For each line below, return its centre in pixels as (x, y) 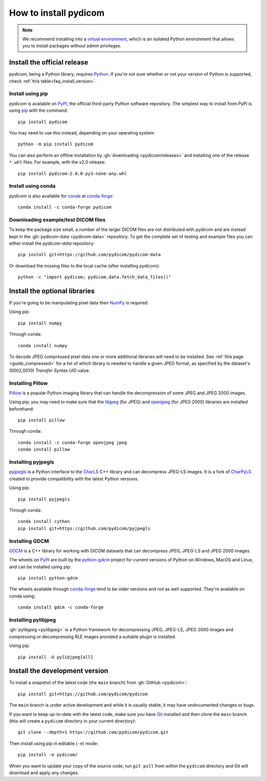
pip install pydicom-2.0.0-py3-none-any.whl (73, 173)
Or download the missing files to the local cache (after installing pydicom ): (84, 265)
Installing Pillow (28, 383)
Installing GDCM (29, 541)
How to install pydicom (57, 13)
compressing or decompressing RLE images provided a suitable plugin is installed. (93, 636)
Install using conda (33, 186)
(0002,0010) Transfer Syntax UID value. (50, 370)
